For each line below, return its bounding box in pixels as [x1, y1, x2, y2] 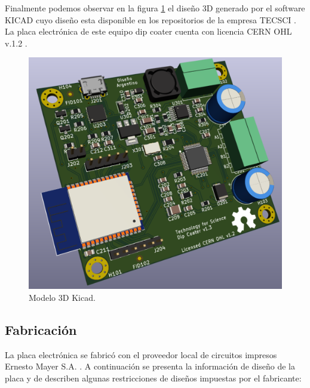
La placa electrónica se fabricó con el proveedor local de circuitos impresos [5, 348, 277, 361]
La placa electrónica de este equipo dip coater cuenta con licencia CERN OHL [5, 25, 292, 38]
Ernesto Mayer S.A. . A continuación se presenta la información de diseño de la [5, 360, 295, 372]
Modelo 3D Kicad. [29, 291, 96, 303]
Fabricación [5, 320, 77, 338]
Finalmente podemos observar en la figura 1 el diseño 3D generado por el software [5, 2, 305, 14]
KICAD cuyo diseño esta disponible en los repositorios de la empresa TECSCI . [5, 13, 296, 26]
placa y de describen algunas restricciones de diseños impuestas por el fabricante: [5, 371, 302, 384]
